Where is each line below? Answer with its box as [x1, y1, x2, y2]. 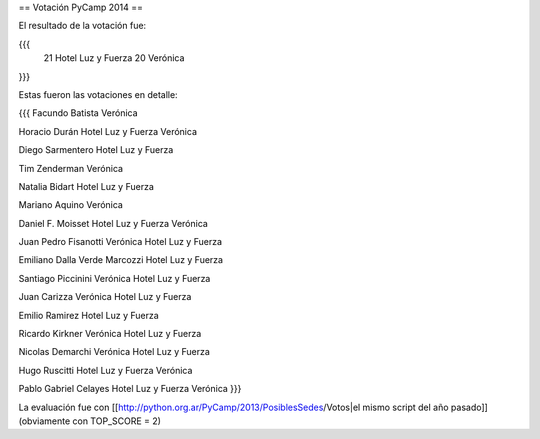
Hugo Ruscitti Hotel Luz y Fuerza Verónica [18, 364, 193, 376]
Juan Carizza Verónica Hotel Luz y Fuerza [18, 291, 192, 303]
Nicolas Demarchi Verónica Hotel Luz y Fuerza [18, 346, 210, 358]
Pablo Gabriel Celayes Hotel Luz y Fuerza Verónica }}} [18, 383, 242, 395]
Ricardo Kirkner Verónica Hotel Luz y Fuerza [18, 328, 202, 340]
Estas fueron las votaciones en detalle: [18, 88, 179, 100]
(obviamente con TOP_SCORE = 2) [18, 415, 162, 427]
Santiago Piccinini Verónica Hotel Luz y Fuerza [18, 272, 211, 284]
